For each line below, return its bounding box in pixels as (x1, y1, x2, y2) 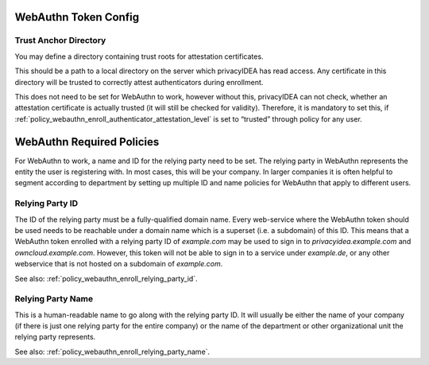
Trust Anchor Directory (14, 35, 106, 46)
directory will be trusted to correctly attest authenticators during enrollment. (14, 77, 264, 87)
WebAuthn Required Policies (14, 135, 160, 149)
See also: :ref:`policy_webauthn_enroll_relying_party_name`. (14, 347, 211, 356)
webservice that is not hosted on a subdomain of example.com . (14, 259, 223, 269)
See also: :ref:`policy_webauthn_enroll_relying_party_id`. (14, 274, 198, 283)
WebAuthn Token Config (14, 10, 139, 24)
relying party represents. (14, 332, 96, 342)
